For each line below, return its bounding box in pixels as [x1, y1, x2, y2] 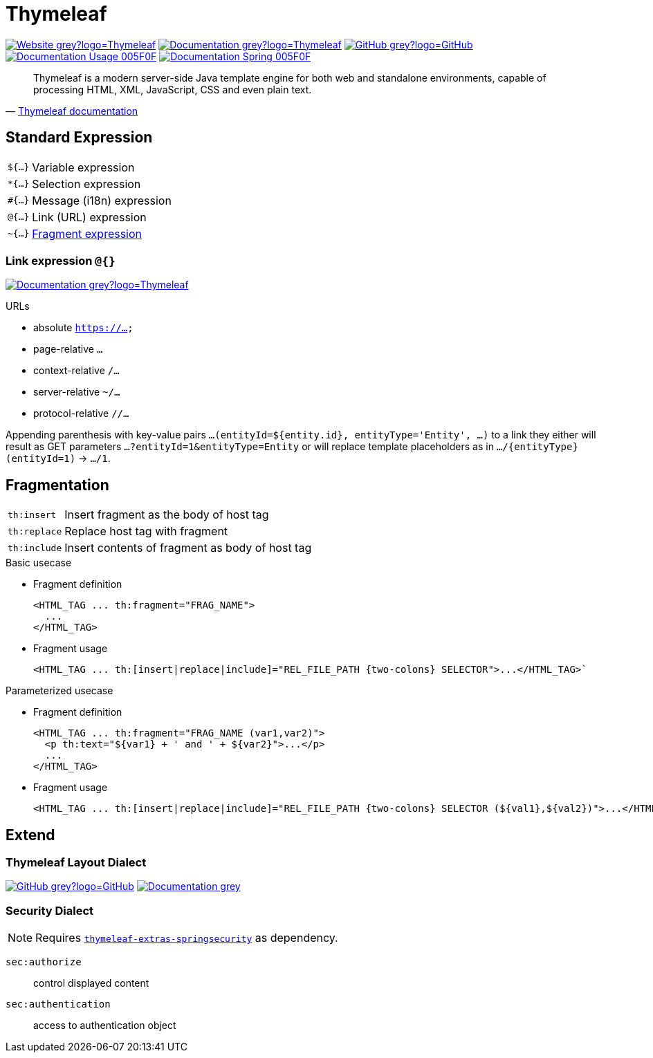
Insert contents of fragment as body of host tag [64, 541, 312, 555]
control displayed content [33, 977, 149, 990]
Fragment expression [32, 226, 142, 241]
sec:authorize [6, 956, 82, 968]
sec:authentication [6, 999, 111, 1010]
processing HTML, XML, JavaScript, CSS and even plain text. [33, 83, 312, 95]
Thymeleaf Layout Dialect [6, 855, 147, 870]
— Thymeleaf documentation [6, 104, 138, 117]
